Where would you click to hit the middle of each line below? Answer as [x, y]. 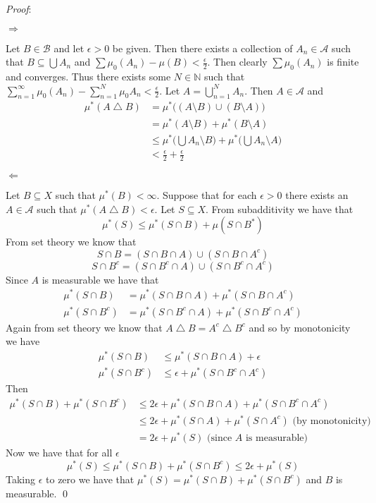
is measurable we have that [100, 279]
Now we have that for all [59, 452]
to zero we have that [90, 479]
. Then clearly [237, 62]
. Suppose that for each [207, 195]
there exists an [317, 195]
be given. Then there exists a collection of [202, 48]
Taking [21, 479]
